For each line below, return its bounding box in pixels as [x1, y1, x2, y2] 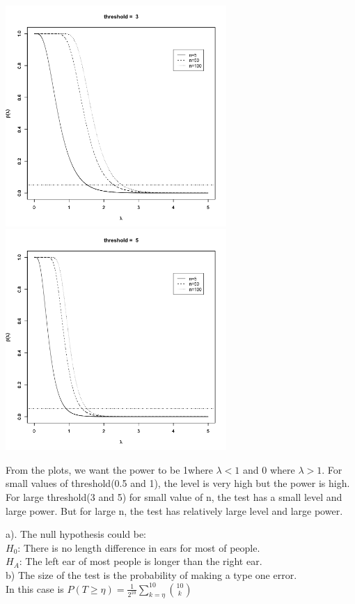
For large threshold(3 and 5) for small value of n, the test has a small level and [6, 489, 342, 504]
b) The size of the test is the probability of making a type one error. [6, 567, 297, 582]
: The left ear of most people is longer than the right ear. [19, 554, 262, 568]
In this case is [6, 581, 64, 596]
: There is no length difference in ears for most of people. [17, 540, 260, 555]
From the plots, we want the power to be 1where [6, 462, 213, 477]
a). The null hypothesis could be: [6, 527, 147, 541]
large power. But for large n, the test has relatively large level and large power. [6, 503, 343, 518]
